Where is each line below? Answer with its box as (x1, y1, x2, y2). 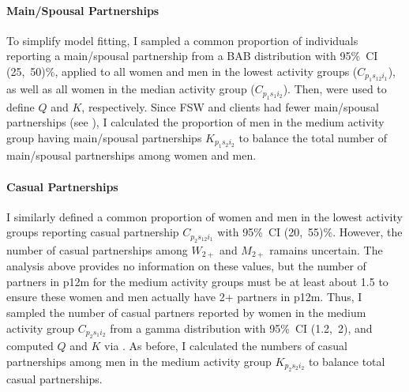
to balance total (308, 352, 385, 369)
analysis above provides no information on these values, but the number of (6, 258, 366, 274)
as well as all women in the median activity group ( (6, 81, 255, 97)
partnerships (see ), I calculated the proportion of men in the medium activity (6, 114, 385, 130)
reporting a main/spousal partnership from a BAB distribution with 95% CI (6, 47, 378, 64)
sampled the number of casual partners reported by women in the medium (6, 304, 366, 321)
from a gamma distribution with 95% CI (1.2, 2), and (110, 319, 373, 336)
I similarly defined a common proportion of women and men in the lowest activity (6, 208, 403, 224)
